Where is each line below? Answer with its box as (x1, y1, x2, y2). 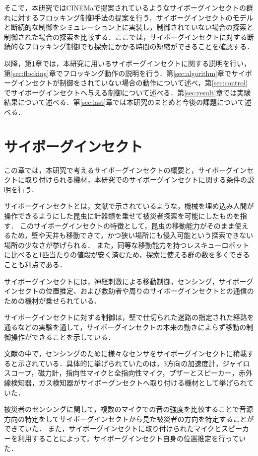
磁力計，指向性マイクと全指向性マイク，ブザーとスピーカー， (38, 368, 239, 378)
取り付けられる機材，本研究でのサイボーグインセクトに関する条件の (24, 174, 247, 185)
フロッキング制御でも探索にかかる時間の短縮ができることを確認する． (24, 41, 254, 52)
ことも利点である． (4, 259, 66, 269)
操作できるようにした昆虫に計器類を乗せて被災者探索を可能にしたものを (4, 211, 240, 221)
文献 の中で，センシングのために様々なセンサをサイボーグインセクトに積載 (4, 348, 247, 359)
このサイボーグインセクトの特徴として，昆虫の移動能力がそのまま (20, 220, 235, 230)
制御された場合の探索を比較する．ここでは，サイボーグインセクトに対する (4, 31, 247, 42)
